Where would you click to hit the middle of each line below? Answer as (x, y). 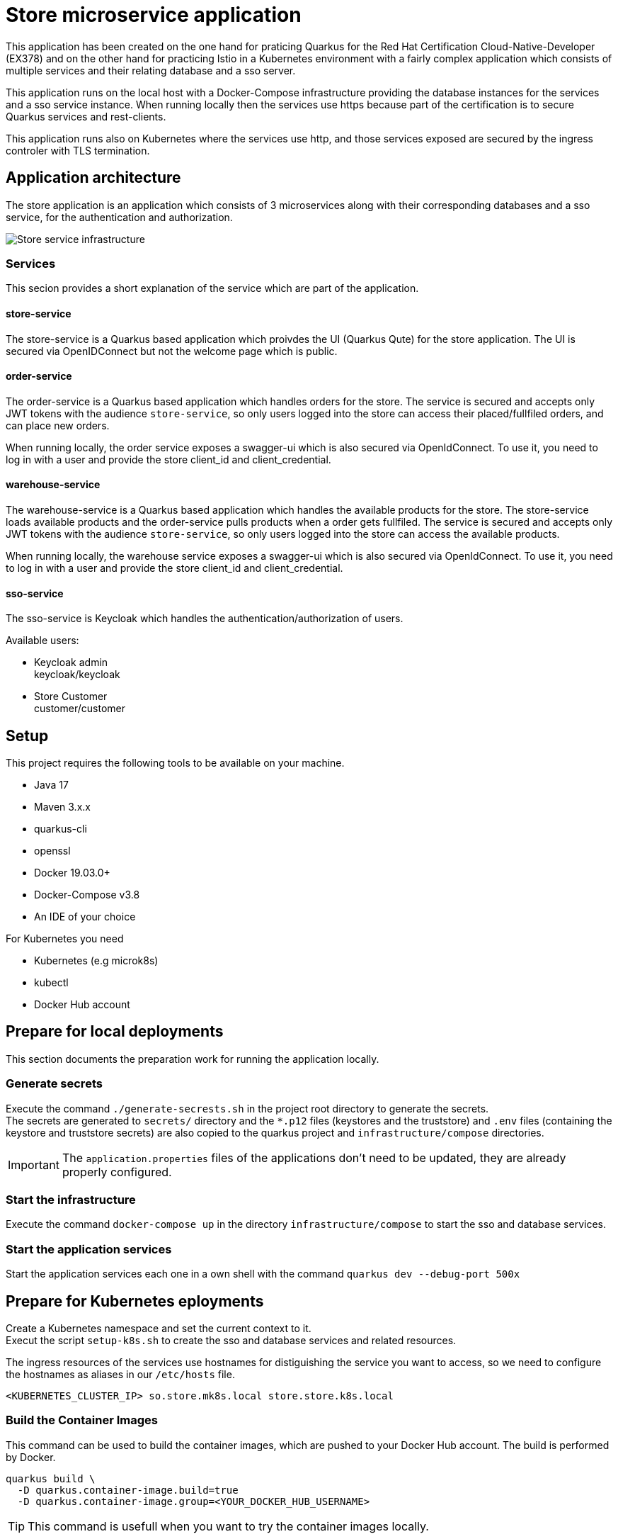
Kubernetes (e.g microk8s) (96, 961)
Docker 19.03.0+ (72, 873)
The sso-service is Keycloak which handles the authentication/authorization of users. (205, 619)
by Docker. (31, 1457)
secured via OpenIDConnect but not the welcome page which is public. (172, 351)
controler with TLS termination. (78, 150)
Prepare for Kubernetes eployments (135, 1301)
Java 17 (51, 785)
